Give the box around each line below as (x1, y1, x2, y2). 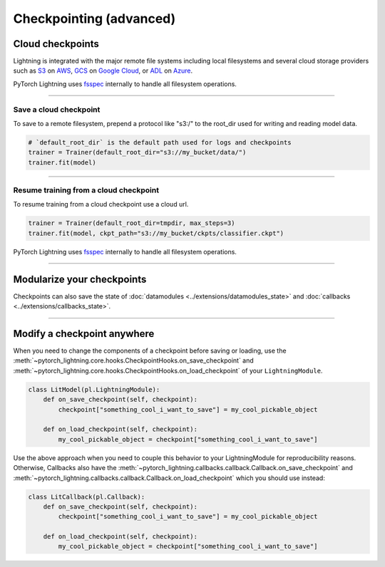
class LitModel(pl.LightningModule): (28, 385, 160, 393)
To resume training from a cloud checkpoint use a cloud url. (13, 200, 189, 209)
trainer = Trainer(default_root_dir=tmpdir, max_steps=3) (28, 219, 235, 227)
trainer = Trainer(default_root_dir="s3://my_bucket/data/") (28, 148, 247, 157)
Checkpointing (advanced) (13, 11, 176, 26)
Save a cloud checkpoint (13, 104, 101, 114)
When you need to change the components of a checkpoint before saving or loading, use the (13, 346, 287, 355)
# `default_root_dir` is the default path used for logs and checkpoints (28, 138, 292, 146)
